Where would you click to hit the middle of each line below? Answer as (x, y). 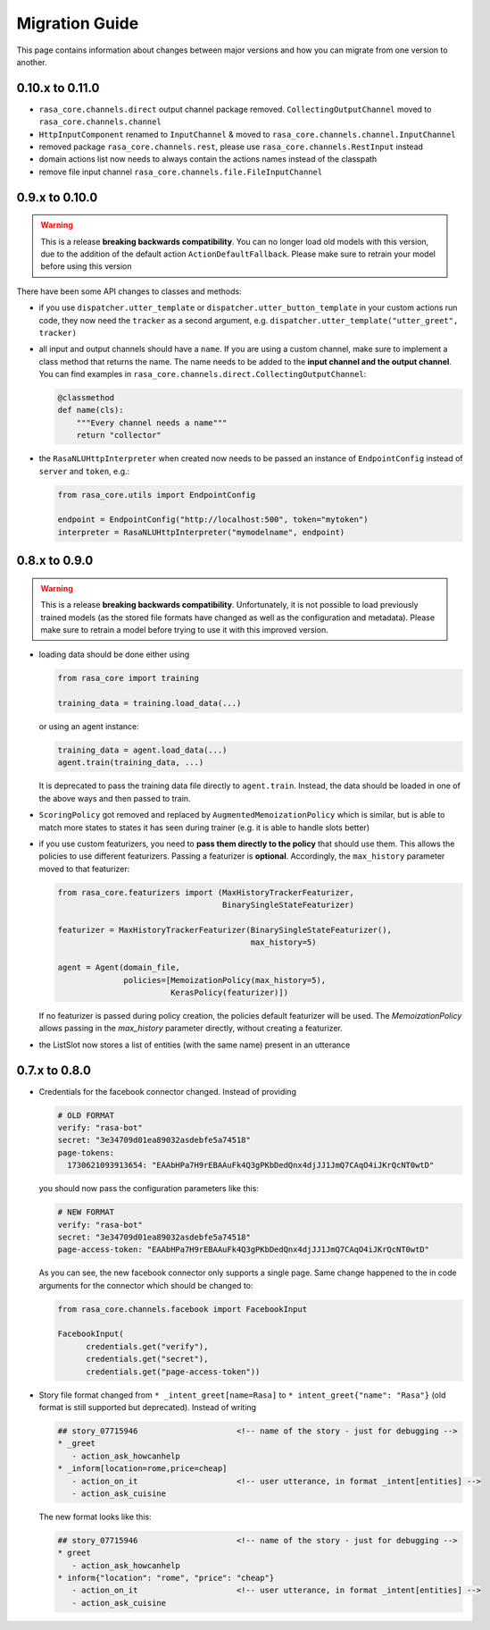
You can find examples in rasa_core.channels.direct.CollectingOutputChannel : (203, 374)
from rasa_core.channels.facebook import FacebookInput (183, 1309)
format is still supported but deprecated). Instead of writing (148, 1407)
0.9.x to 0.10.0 (57, 197)
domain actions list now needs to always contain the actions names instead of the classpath (208, 159)
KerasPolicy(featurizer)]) (229, 992)
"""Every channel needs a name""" (152, 423)
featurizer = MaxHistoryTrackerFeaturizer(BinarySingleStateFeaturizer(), (225, 930)
